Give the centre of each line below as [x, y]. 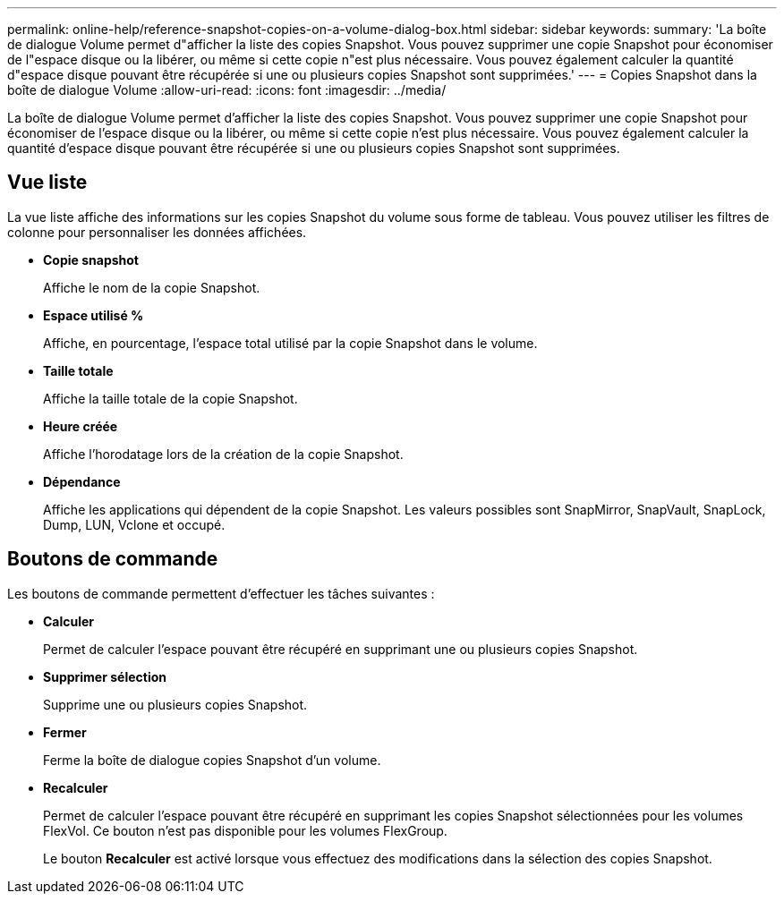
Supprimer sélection [105, 676]
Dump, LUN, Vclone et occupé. [134, 524]
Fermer [65, 732]
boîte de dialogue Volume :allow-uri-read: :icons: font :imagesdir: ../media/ [227, 90]
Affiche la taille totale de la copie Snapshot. [170, 398]
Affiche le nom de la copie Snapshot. [152, 287]
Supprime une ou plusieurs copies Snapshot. [175, 704]
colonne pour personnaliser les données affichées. [157, 232]
